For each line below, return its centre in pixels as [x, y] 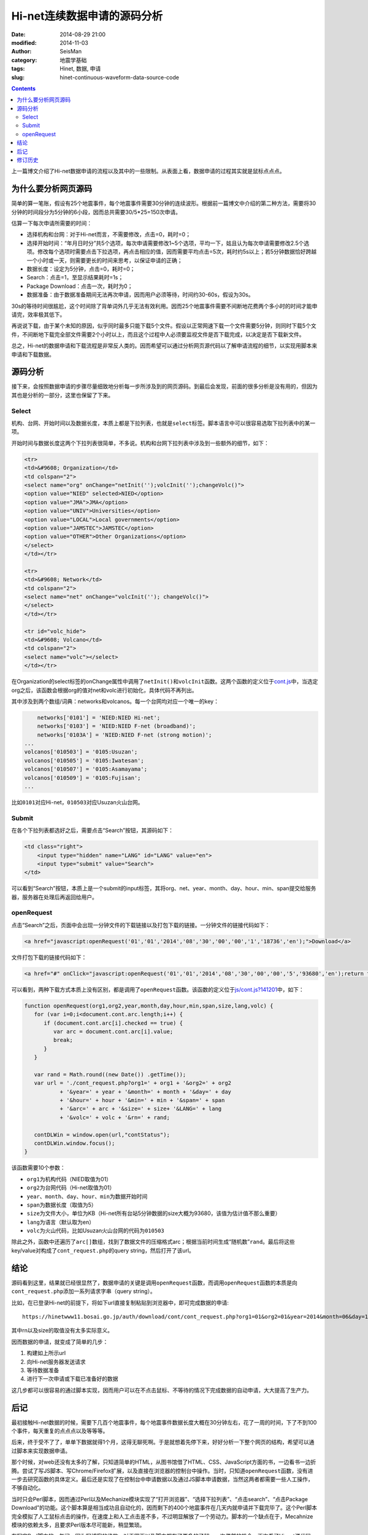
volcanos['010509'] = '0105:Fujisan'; [82, 778]
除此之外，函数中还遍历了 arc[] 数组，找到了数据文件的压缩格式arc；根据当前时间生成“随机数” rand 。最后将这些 [153, 1242]
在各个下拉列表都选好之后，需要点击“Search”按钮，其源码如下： [93, 830]
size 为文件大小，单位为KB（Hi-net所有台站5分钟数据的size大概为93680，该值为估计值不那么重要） [154, 1213]
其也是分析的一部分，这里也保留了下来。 [62, 395]
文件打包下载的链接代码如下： [49, 957]
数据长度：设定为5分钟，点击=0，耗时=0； [81, 269]
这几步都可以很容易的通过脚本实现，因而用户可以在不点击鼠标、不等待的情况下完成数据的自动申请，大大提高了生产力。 [162, 1390]
